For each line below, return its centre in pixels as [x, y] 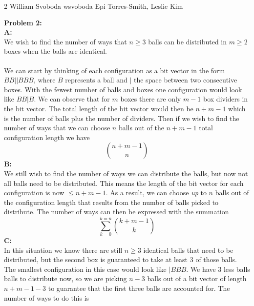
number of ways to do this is [47, 297]
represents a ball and [96, 80]
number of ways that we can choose [57, 128]
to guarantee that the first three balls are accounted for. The [139, 288]
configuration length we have [47, 137]
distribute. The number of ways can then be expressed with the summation [116, 212]
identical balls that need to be [188, 250]
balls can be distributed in [188, 41]
